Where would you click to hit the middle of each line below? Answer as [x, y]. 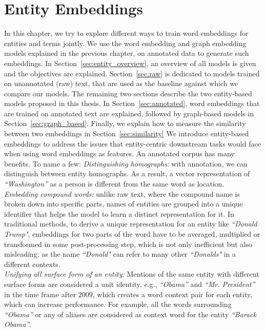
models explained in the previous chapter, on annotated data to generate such [127, 53]
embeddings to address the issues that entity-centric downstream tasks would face [132, 143]
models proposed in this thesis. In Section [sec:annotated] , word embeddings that [132, 103]
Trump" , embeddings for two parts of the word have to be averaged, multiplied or [132, 234]
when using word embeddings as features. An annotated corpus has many [119, 153]
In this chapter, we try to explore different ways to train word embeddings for [126, 33]
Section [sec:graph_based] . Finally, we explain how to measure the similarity [125, 123]
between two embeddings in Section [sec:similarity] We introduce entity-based [127, 133]
